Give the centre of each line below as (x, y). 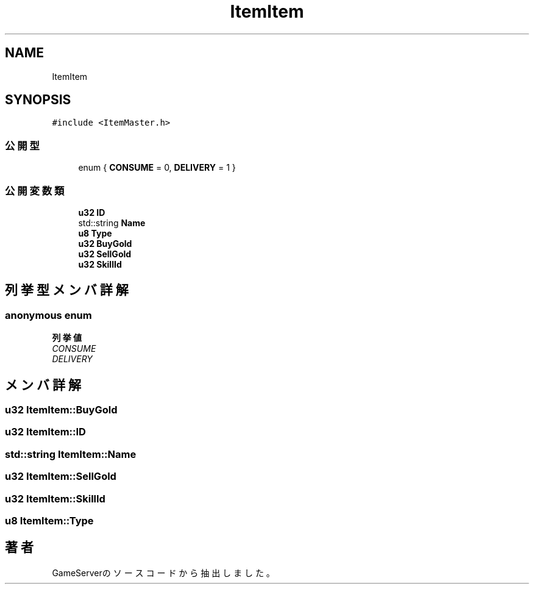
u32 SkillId (100, 264)
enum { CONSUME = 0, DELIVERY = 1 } (157, 168)
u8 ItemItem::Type (49, 520)
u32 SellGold (105, 254)
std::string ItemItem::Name (71, 454)
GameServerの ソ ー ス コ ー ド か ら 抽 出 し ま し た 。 (163, 573)
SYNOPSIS (38, 100)
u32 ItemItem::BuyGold (61, 410)
